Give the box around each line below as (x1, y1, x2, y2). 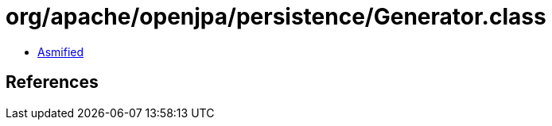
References (6, 72, 99, 93)
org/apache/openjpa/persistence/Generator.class (6, 3, 546, 30)
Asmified (37, 44, 84, 59)
